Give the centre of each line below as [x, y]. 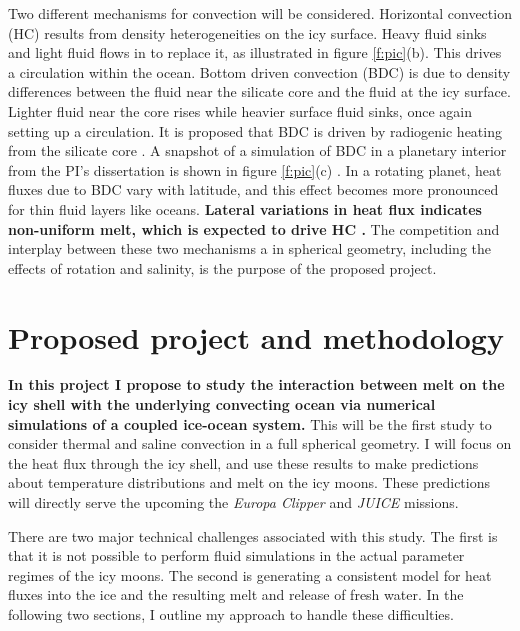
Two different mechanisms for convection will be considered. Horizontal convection [260, 13]
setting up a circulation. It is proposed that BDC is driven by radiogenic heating [255, 130]
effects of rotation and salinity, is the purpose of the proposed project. [222, 267]
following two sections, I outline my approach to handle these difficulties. [231, 613]
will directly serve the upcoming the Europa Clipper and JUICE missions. [233, 502]
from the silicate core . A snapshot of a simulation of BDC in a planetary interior [257, 150]
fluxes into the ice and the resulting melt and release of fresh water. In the [236, 594]
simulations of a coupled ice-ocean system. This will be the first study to [250, 423]
